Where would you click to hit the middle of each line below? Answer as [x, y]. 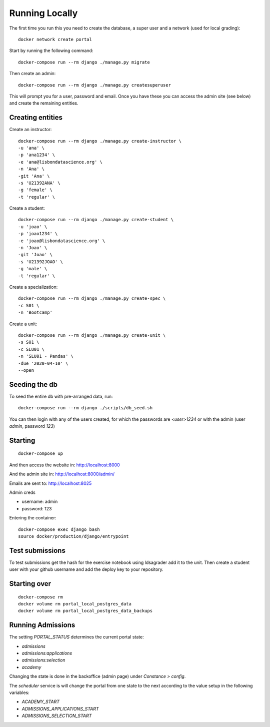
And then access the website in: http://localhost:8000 [64, 465]
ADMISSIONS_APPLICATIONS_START [60, 708]
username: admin [40, 502]
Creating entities [36, 118]
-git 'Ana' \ [34, 176]
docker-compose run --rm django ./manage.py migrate [84, 62]
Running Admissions [42, 625]
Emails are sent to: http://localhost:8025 [50, 483]
